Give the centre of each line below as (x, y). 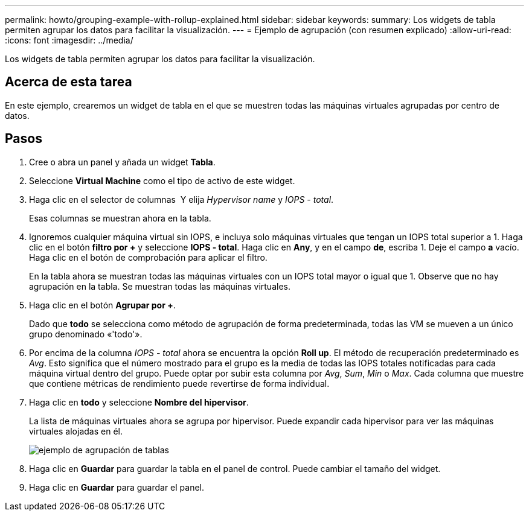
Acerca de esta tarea (69, 82)
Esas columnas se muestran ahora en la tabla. (120, 218)
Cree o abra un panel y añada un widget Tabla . (122, 162)
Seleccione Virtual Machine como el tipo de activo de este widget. (162, 180)
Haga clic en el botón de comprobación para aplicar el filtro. (148, 257)
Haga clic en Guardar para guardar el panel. (117, 487)
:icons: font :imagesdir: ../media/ (69, 40)
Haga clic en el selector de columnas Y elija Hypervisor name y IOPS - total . (181, 199)
